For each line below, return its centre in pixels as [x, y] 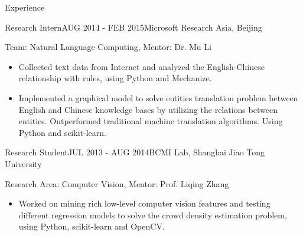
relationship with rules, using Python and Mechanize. [115, 78]
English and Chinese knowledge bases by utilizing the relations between [148, 109]
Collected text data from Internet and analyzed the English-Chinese [141, 66]
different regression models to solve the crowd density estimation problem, [153, 215]
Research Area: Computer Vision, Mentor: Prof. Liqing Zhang [117, 183]
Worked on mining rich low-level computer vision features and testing [144, 203]
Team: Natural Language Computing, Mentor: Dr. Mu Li [108, 47]
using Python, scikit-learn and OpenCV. [92, 226]
